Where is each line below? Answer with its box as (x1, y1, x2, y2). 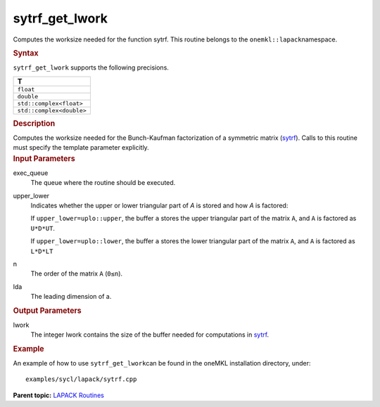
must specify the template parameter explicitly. (13, 143, 149, 152)
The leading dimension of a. (30, 292, 112, 301)
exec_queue (13, 169, 49, 177)
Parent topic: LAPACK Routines (13, 391, 105, 399)
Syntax (13, 48, 39, 58)
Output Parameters (13, 306, 82, 316)
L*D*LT (30, 247, 53, 255)
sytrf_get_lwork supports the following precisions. (13, 63, 169, 72)
